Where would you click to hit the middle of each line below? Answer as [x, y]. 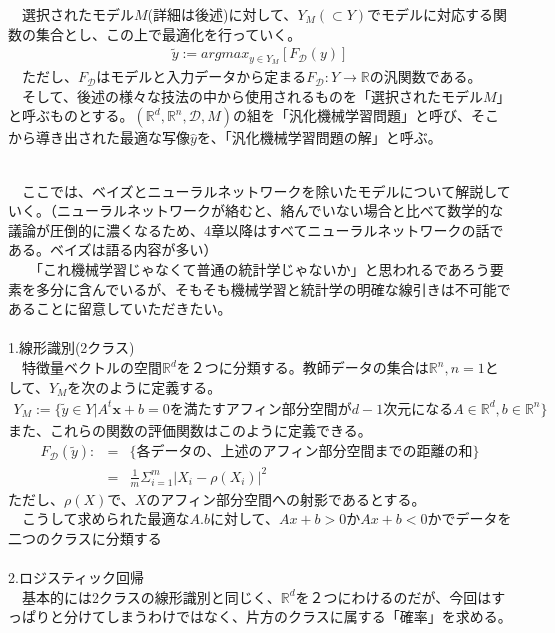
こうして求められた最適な [105, 518]
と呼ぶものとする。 [71, 115]
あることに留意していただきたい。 [120, 308]
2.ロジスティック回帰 [76, 577]
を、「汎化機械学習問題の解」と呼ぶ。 [319, 137]
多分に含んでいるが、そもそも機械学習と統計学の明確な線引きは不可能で [273, 288]
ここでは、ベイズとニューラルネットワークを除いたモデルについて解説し [259, 190]
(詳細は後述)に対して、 [222, 14]
